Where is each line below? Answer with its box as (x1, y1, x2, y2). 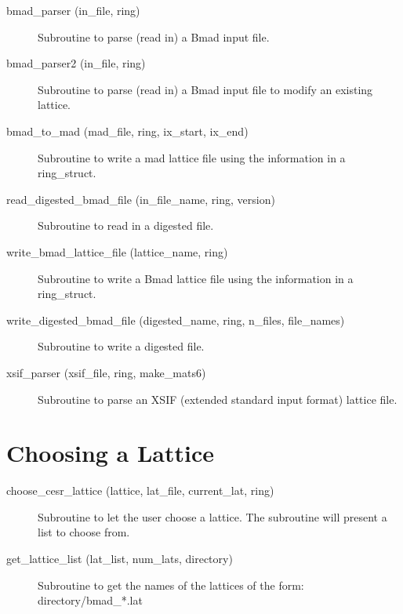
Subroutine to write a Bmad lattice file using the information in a (38, 270, 354, 286)
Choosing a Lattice (6, 437, 215, 469)
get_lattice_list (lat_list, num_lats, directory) (6, 550, 233, 566)
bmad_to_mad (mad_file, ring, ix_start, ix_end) (6, 122, 249, 139)
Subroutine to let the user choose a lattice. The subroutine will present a (38, 508, 387, 525)
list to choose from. (38, 524, 130, 540)
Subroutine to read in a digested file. (38, 217, 214, 234)
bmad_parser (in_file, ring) (6, 2, 140, 18)
